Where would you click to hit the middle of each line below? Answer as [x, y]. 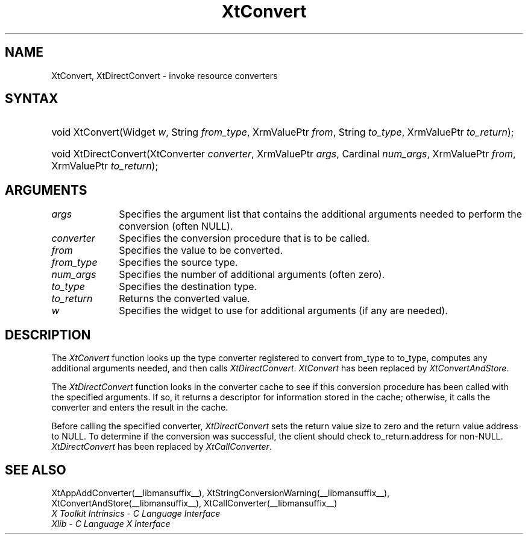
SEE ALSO [36, 470]
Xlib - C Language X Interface [111, 523]
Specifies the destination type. [188, 287]
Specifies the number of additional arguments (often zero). [252, 275]
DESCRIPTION [48, 335]
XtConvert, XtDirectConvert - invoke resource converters [165, 75]
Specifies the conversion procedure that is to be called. [244, 238]
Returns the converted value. [184, 299]
